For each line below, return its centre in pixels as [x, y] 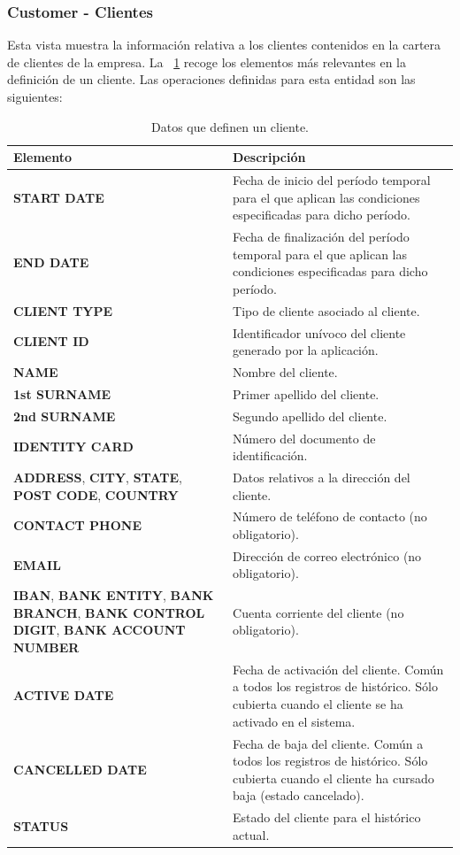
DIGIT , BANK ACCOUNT [100, 630]
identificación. [270, 455]
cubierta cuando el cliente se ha [318, 704]
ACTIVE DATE [64, 695]
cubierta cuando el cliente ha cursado [333, 778]
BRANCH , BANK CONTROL [109, 612]
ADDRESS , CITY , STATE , [98, 477]
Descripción [269, 157]
